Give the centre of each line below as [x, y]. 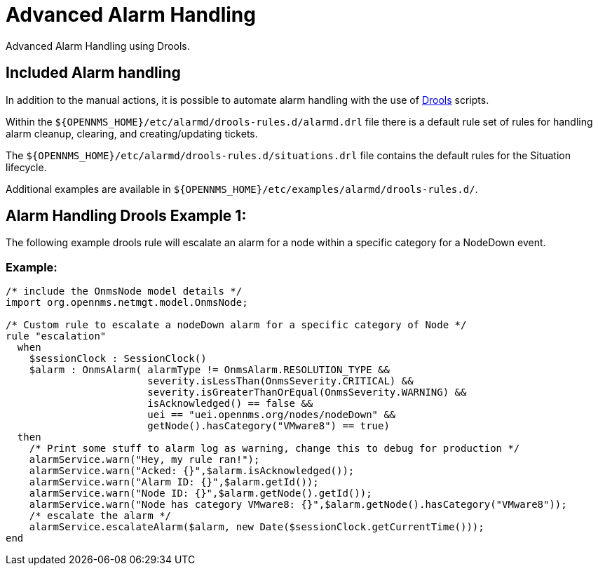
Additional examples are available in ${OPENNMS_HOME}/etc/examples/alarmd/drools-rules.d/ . [242, 189]
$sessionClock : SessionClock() [118, 359]
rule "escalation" [56, 336]
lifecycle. [26, 167]
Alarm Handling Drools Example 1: [126, 216]
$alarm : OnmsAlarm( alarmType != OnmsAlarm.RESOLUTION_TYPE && [209, 370]
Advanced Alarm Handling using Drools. [98, 46]
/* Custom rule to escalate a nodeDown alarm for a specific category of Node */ [236, 325]
